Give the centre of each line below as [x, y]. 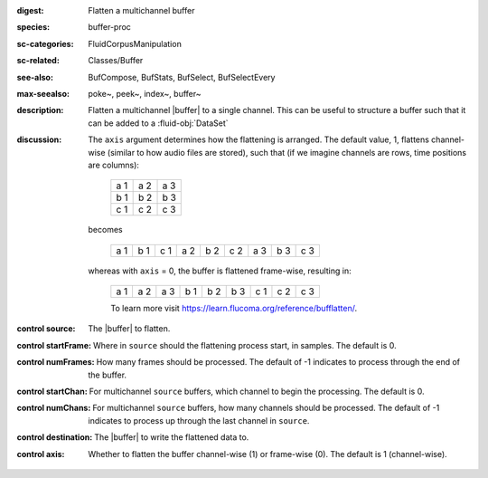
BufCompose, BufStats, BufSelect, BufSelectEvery [182, 77]
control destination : [55, 437]
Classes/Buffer [116, 61]
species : [33, 27]
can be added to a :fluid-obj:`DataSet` [159, 123]
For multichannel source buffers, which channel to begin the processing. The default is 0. [257, 392]
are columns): [114, 165]
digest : [30, 10]
